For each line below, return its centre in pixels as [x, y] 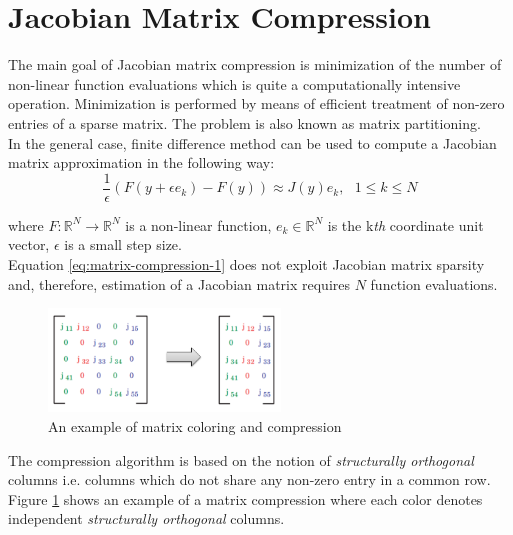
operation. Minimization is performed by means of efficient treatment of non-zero [256, 103]
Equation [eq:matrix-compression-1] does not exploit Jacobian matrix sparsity [246, 263]
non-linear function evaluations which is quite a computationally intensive [234, 83]
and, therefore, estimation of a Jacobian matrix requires [179, 283]
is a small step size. [123, 244]
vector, [29, 244]
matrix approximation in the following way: [141, 162]
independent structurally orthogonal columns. [146, 518]
